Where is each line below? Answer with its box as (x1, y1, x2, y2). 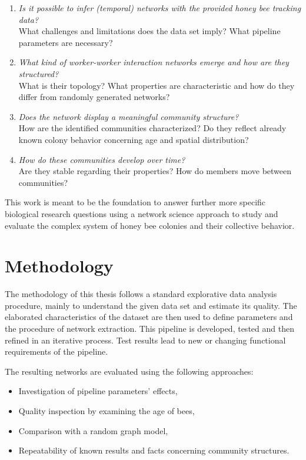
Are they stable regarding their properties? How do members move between (18, 165, 292, 177)
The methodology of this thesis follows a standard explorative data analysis (5, 288, 277, 300)
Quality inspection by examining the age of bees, (18, 404, 195, 416)
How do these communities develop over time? (18, 153, 185, 165)
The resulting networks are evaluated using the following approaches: (5, 365, 254, 377)
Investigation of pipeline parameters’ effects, (18, 385, 178, 397)
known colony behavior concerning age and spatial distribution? (18, 133, 249, 145)
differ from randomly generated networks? (18, 91, 170, 103)
